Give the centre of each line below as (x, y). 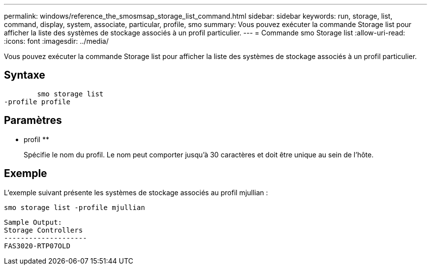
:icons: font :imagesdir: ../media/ (56, 41)
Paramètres (33, 120)
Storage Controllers (44, 230)
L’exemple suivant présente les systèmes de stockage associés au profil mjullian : (136, 192)
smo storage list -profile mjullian (75, 207)
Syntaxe (25, 75)
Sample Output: (33, 222)
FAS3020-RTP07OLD (37, 246)
